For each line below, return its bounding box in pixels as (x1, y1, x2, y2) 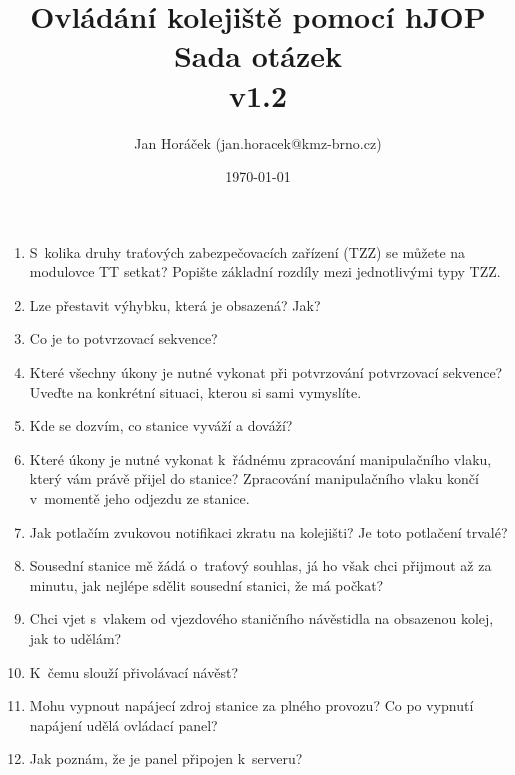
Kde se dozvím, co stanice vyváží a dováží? (29, 415, 293, 436)
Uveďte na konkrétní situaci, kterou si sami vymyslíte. (29, 381, 362, 402)
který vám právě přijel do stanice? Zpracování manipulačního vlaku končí (29, 468, 479, 489)
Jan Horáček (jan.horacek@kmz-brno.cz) (134, 132, 382, 153)
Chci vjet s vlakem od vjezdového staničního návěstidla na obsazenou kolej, (29, 608, 494, 629)
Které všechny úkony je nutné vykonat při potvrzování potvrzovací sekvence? (29, 362, 503, 383)
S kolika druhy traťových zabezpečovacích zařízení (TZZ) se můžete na (29, 241, 466, 262)
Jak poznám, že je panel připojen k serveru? (29, 748, 303, 769)
